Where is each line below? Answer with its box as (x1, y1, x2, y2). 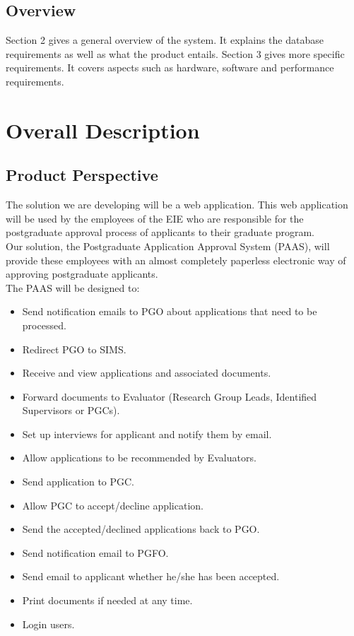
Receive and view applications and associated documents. (22, 365, 271, 380)
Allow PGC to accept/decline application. (22, 497, 203, 512)
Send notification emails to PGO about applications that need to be (22, 304, 317, 319)
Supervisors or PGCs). (22, 403, 120, 418)
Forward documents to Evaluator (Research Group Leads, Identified (22, 389, 317, 404)
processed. (22, 317, 66, 332)
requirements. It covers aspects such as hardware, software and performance (6, 60, 334, 75)
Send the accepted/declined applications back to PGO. (22, 522, 260, 536)
